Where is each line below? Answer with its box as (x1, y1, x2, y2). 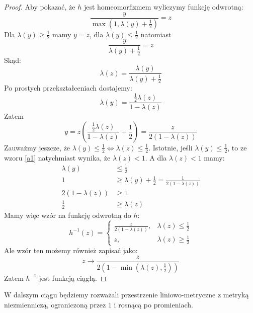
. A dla (145, 152, 167, 163)
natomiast (140, 29, 172, 39)
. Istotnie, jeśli (148, 142, 193, 152)
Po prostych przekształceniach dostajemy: (4, 83, 132, 93)
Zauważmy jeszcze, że (4, 142, 70, 152)
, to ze (227, 142, 247, 152)
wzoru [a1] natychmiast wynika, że (4, 152, 111, 163)
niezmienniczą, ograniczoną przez (4, 299, 106, 310)
